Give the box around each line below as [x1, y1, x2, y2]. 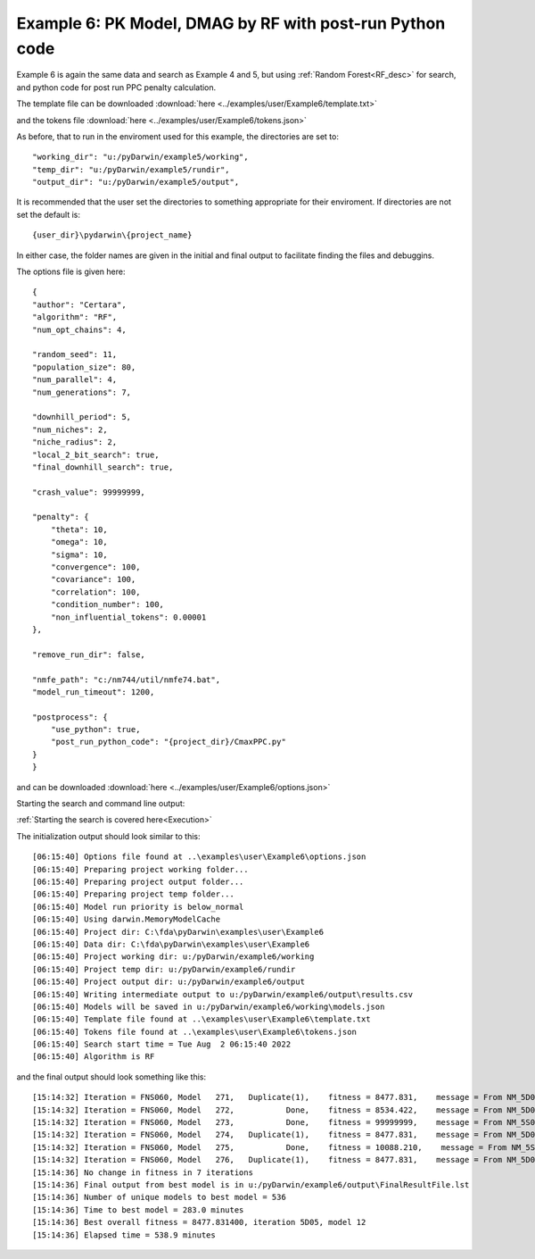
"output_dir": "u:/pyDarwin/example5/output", [32, 177, 240, 188]
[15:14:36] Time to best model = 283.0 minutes [32, 1205, 244, 1214]
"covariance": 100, [50, 574, 136, 585]
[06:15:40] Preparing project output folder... [32, 877, 244, 887]
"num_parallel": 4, [32, 375, 118, 385]
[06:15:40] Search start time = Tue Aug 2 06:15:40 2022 [32, 1039, 292, 1049]
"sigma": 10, [50, 549, 108, 560]
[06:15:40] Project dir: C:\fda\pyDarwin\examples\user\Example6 [32, 927, 325, 937]
